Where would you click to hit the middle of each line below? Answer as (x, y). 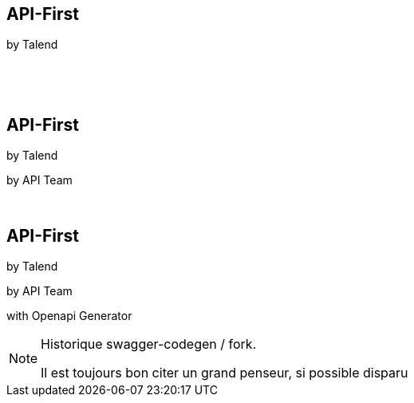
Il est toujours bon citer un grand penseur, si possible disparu (225, 373)
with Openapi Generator (69, 316)
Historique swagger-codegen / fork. (149, 344)
